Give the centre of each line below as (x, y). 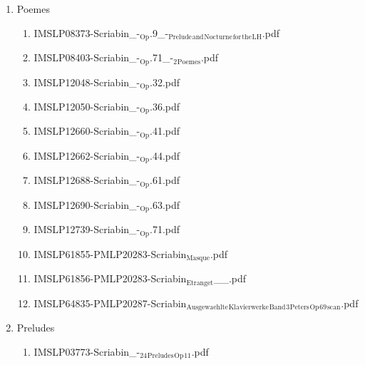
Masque (198, 258)
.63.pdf (165, 204)
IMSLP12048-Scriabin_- (87, 82)
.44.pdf (165, 155)
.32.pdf (165, 82)
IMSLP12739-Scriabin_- (87, 229)
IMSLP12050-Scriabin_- (87, 106)
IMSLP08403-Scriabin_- (87, 57)
